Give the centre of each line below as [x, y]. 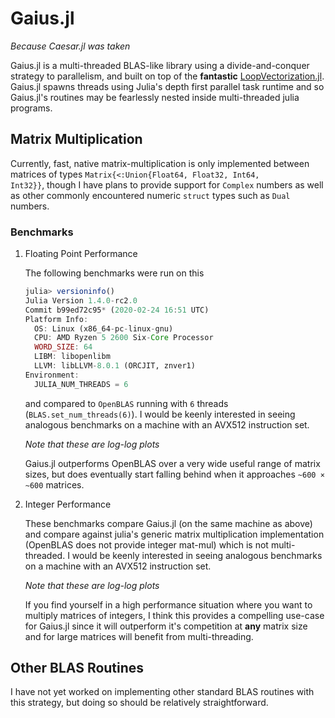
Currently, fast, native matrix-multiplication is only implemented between [160, 163]
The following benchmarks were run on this [114, 273]
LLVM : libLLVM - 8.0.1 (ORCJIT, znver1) [115, 366]
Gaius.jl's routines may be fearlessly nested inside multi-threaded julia [155, 97]
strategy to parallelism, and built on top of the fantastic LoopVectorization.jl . [167, 76]
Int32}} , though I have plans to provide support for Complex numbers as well [167, 184]
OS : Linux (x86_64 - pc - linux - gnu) [104, 328]
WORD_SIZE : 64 [63, 347]
